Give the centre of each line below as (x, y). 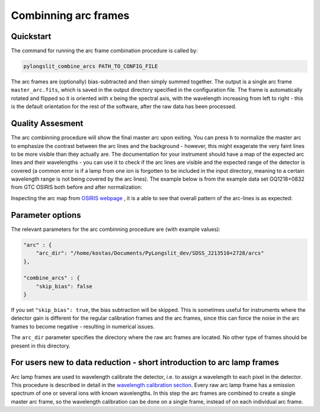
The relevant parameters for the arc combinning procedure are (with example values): (116, 229)
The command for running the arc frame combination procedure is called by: (104, 51)
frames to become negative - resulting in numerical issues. (83, 326)
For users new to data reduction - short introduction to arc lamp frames (145, 363)
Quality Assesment (47, 123)
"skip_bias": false (64, 286)
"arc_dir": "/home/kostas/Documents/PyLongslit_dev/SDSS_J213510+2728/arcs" (150, 253)
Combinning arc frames (70, 15)
